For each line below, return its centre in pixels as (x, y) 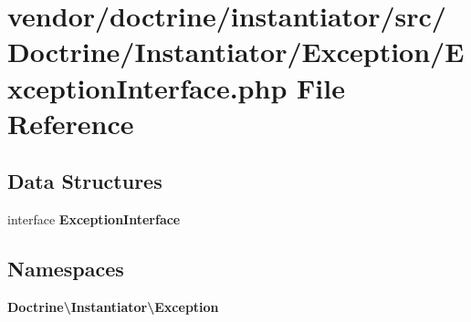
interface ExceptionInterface (94, 219)
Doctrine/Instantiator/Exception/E (236, 52)
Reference (71, 123)
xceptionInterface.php (147, 87)
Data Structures (85, 181)
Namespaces (66, 269)
